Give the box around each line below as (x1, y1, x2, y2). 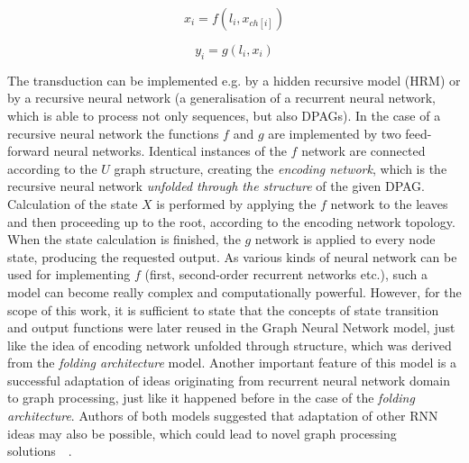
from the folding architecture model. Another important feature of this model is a (7, 353, 457, 372)
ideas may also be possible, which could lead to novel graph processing (7, 423, 397, 442)
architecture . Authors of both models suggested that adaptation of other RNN (7, 406, 438, 425)
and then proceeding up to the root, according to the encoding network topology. (7, 212, 455, 231)
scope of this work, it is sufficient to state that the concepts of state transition (7, 300, 439, 319)
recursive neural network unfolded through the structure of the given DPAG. (7, 177, 425, 195)
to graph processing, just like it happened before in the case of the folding (7, 388, 415, 407)
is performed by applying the (156, 194, 317, 213)
